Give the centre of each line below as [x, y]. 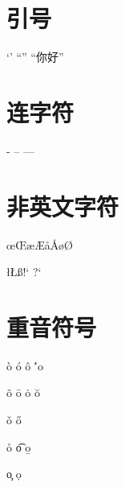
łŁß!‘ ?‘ [24, 272]
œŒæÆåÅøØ [40, 244]
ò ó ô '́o [25, 365]
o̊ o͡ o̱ [19, 446]
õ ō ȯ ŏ [23, 392]
